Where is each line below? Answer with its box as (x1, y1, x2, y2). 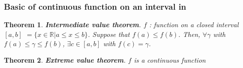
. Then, (178, 29, 200, 39)
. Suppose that (87, 29, 130, 39)
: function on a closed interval (149, 19, 239, 30)
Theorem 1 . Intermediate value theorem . (4, 19, 141, 30)
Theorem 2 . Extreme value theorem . (4, 55, 126, 65)
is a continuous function (134, 55, 206, 65)
